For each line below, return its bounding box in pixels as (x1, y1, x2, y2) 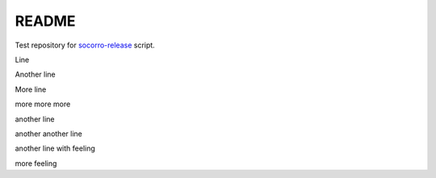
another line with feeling (15, 143, 96, 153)
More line (15, 85, 47, 94)
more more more (15, 99, 71, 109)
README (15, 12, 76, 30)
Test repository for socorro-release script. (15, 40, 155, 50)
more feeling (15, 158, 57, 168)
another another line (15, 129, 82, 139)
